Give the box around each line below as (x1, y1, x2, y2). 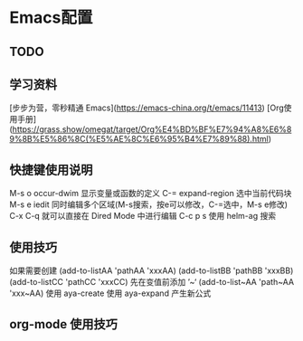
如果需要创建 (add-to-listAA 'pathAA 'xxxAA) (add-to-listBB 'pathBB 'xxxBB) (9, 265, 294, 276)
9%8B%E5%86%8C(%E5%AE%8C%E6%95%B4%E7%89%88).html (9, 134, 269, 145)
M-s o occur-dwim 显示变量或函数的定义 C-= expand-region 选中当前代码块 (9, 188, 292, 199)
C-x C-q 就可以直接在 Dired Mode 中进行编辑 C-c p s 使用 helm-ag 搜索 (9, 211, 277, 222)
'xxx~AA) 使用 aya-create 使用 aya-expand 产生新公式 (9, 288, 212, 298)
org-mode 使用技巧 (9, 317, 118, 332)
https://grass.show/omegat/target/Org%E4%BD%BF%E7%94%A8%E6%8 (12, 124, 292, 135)
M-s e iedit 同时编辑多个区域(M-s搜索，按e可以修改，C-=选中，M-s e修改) (9, 199, 288, 210)
